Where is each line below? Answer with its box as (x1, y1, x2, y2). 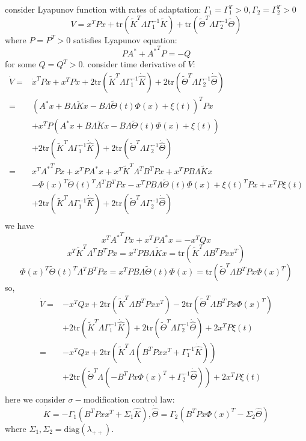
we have (5, 219, 34, 232)
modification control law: (83, 392, 175, 405)
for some (5, 58, 36, 70)
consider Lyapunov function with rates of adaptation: (5, 3, 201, 15)
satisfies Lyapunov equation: (73, 33, 177, 46)
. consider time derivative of (82, 58, 185, 70)
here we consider (5, 392, 66, 405)
